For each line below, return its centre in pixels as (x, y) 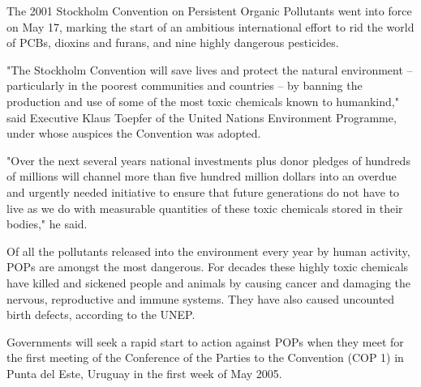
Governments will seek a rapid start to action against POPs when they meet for (205, 341)
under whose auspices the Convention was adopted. (134, 133)
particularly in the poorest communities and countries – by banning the (185, 85)
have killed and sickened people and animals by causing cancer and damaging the (209, 282)
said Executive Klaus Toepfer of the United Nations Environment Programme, (202, 117)
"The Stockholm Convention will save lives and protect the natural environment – (210, 69)
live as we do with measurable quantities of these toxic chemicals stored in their (205, 208)
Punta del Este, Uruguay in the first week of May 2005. (144, 373)
